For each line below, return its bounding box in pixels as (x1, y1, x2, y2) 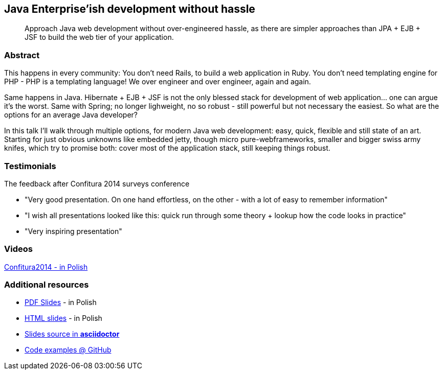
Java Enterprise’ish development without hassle (4, 3, 255, 15)
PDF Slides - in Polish (25, 298, 97, 307)
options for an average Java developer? (4, 110, 138, 120)
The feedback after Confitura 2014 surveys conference (4, 179, 190, 188)
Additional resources (4, 279, 89, 290)
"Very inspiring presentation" (25, 226, 122, 236)
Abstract (4, 50, 40, 60)
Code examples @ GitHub (25, 345, 112, 355)
